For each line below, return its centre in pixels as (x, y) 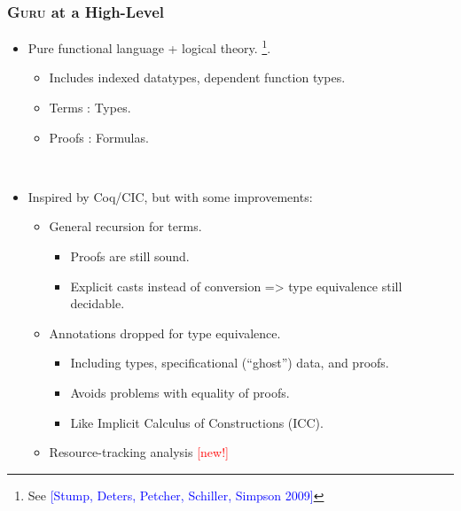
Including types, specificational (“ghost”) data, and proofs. (230, 363)
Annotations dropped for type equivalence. (165, 333)
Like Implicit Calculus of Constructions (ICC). (197, 422)
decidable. (98, 303)
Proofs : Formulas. (99, 137)
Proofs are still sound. (130, 256)
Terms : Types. (90, 108)
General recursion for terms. (125, 226)
